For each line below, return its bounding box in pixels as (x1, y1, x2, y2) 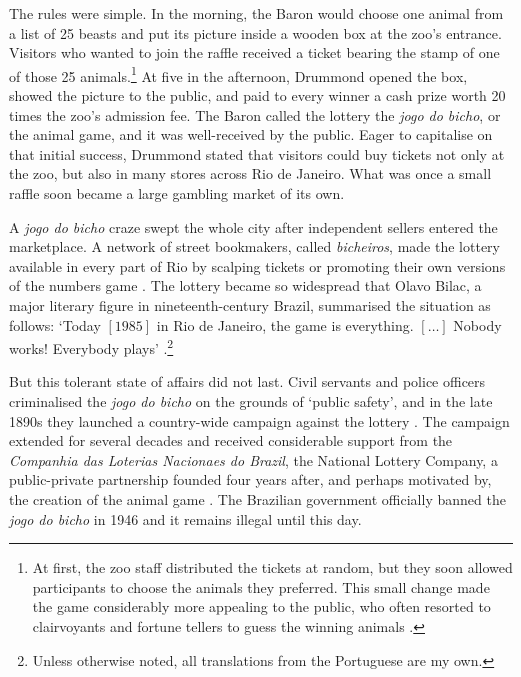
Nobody (453, 314, 502, 335)
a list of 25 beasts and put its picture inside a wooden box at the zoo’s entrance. (9, 22, 502, 43)
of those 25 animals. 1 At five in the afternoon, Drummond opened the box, (9, 62, 468, 86)
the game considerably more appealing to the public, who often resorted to (32, 596, 491, 617)
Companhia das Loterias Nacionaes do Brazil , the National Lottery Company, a (9, 449, 498, 470)
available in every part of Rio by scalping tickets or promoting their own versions (9, 255, 506, 276)
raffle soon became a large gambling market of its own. (9, 183, 345, 203)
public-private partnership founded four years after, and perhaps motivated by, (9, 469, 492, 490)
